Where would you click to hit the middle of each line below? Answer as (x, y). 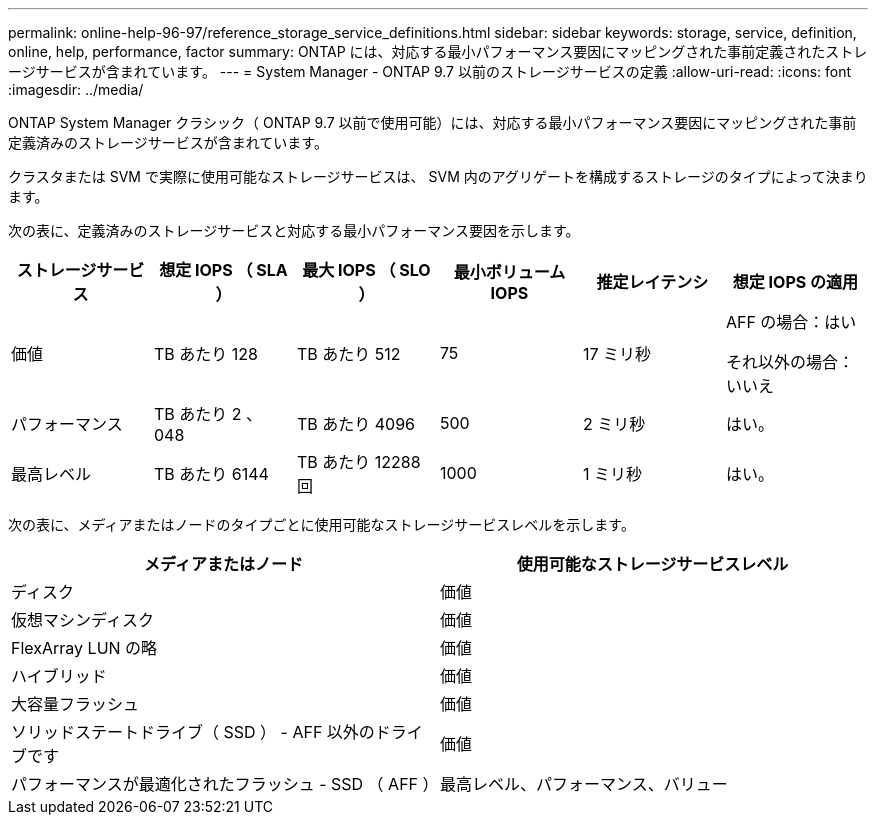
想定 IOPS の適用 (795, 282)
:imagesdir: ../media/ (76, 89)
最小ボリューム (509, 272)
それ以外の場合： (789, 362)
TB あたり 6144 (211, 474)
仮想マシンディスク (82, 620)
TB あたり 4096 (356, 424)
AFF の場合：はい (791, 322)
